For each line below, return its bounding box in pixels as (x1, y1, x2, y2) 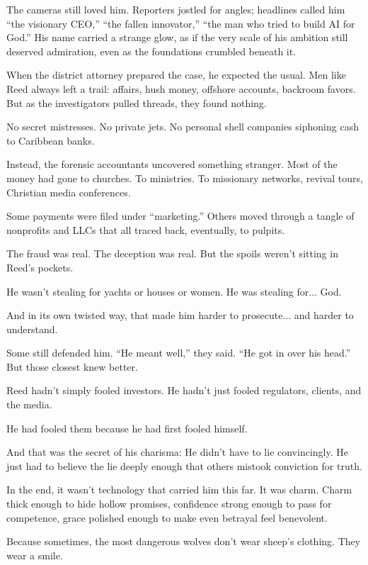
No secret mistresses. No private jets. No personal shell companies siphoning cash (6, 119, 359, 134)
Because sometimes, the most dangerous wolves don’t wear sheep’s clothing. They (6, 534, 361, 549)
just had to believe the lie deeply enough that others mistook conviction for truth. (6, 458, 362, 473)
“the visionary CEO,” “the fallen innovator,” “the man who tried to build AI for (6, 16, 355, 30)
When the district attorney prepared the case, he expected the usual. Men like (6, 67, 346, 82)
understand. (6, 321, 58, 336)
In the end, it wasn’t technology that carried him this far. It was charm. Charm (6, 482, 352, 497)
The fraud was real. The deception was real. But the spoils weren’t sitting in (6, 246, 338, 261)
